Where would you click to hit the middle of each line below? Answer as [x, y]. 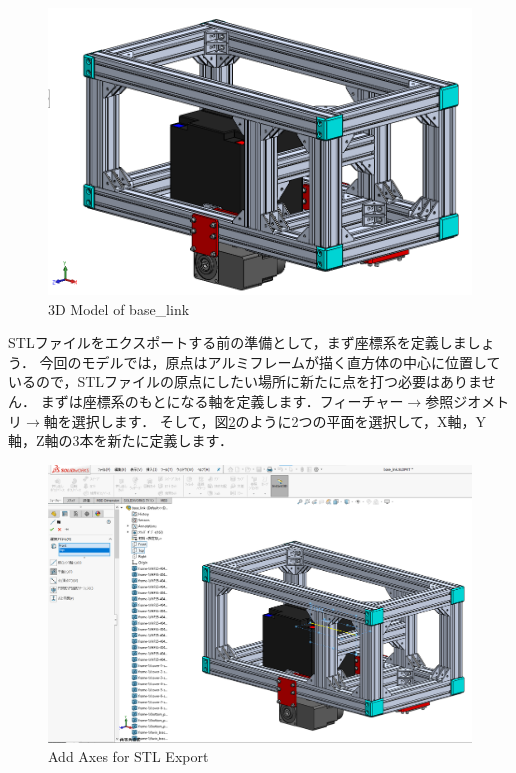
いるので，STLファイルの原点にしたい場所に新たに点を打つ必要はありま [245, 381]
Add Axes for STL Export [128, 756]
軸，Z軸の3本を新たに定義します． [120, 440]
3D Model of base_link [119, 308]
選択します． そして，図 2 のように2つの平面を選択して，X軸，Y [279, 420]
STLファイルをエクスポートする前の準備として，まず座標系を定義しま [237, 342]
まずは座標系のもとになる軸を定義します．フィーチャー [222, 400]
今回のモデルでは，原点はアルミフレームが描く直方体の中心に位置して [270, 361]
